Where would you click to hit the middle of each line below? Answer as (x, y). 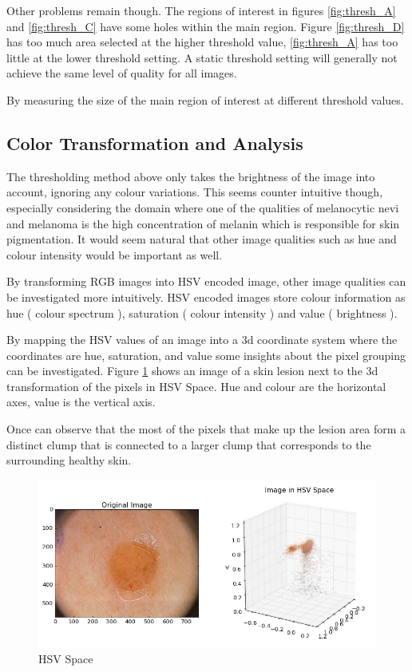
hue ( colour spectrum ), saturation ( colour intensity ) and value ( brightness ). (202, 312)
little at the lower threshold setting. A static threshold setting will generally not (202, 57)
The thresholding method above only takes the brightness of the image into (191, 176)
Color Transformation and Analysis (155, 142)
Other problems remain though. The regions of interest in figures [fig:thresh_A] (201, 10)
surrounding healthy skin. (69, 460)
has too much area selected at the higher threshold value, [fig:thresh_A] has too (202, 42)
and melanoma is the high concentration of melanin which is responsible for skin (203, 223)
